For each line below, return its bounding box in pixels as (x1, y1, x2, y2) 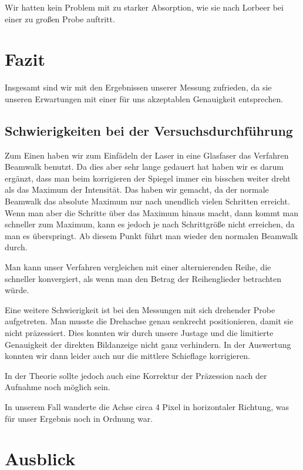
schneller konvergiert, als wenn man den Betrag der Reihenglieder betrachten (5, 272, 281, 284)
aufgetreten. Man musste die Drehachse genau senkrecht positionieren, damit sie (5, 315, 294, 327)
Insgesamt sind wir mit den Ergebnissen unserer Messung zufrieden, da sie (5, 81, 272, 93)
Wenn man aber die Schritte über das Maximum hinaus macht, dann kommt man (5, 206, 299, 219)
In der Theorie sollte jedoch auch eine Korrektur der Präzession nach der (5, 369, 267, 381)
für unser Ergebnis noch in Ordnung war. (5, 412, 153, 424)
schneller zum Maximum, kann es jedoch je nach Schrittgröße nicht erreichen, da (5, 218, 295, 230)
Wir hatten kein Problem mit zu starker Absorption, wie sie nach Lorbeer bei (5, 1, 284, 13)
